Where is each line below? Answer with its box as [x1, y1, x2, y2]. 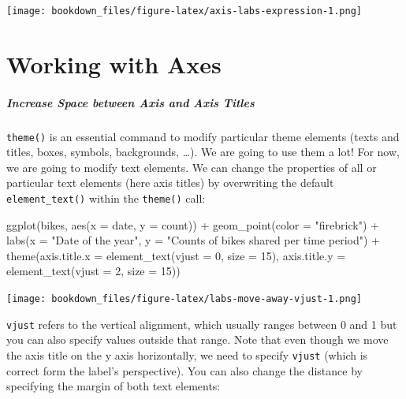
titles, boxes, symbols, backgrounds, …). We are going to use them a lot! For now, [6, 144, 400, 160]
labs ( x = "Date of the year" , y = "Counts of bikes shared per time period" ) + [6, 232, 380, 248]
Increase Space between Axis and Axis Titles [6, 94, 255, 110]
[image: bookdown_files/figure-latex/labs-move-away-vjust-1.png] [6, 293, 363, 305]
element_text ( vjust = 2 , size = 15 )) [6, 263, 181, 279]
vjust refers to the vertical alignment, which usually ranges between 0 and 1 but [6, 315, 397, 332]
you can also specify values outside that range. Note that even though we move [6, 331, 389, 348]
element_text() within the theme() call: [6, 190, 206, 207]
